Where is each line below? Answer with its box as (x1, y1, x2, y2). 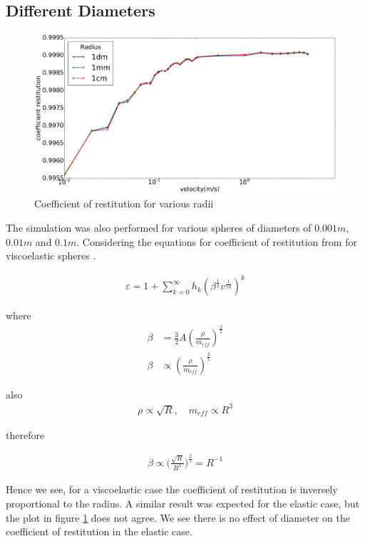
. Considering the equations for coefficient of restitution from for (76, 234, 357, 249)
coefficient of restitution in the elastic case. (6, 524, 192, 539)
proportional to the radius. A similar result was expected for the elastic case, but (6, 496, 360, 511)
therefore (6, 427, 45, 442)
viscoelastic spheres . (6, 248, 96, 263)
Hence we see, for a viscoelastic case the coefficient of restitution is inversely (6, 482, 338, 497)
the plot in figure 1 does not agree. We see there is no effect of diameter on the (6, 510, 350, 525)
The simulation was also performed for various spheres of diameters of (6, 220, 312, 235)
